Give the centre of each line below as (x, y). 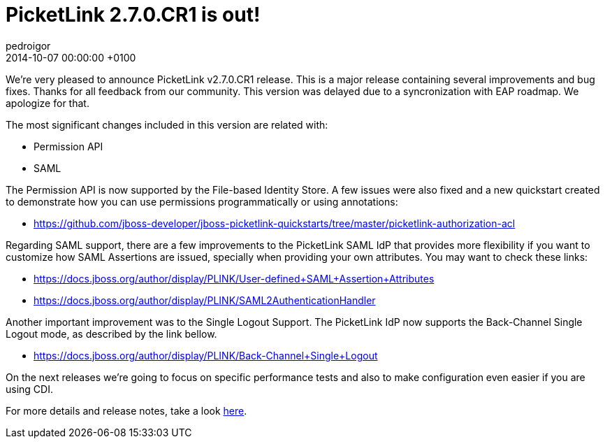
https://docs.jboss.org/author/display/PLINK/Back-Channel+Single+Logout (206, 355)
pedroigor (28, 45)
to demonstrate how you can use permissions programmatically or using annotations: (202, 201)
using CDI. (29, 389)
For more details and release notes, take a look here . (126, 410)
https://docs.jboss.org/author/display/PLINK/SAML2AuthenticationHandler (205, 300)
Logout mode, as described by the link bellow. (111, 334)
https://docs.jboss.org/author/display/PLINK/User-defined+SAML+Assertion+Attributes (234, 278)
